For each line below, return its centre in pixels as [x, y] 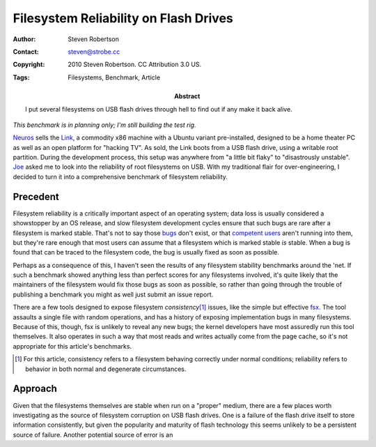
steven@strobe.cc [94, 52]
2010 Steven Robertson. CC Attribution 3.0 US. [135, 65]
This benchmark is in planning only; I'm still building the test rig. [104, 125]
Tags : [21, 77]
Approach [35, 389]
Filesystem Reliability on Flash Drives [123, 18]
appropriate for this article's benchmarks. [72, 346]
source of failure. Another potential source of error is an [93, 434]
